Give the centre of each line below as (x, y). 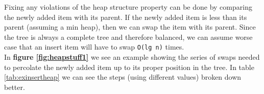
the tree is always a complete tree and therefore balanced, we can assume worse (128, 37)
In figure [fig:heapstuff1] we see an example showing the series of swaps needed (132, 57)
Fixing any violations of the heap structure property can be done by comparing (128, 7)
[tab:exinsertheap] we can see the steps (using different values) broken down (123, 77)
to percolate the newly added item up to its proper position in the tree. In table (129, 67)
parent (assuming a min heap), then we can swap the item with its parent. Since (130, 27)
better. (15, 87)
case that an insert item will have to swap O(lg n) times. (94, 47)
